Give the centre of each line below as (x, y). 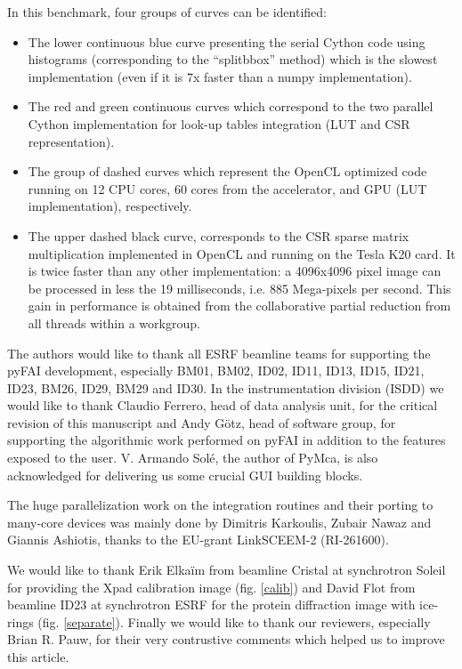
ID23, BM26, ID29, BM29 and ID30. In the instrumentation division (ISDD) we (226, 387)
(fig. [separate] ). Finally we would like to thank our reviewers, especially (234, 621)
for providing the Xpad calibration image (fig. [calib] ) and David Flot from (211, 587)
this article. (38, 657)
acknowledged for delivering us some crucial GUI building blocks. (185, 475)
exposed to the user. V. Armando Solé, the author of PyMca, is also (193, 458)
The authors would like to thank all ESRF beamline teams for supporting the (219, 353)
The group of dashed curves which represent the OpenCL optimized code (227, 171)
